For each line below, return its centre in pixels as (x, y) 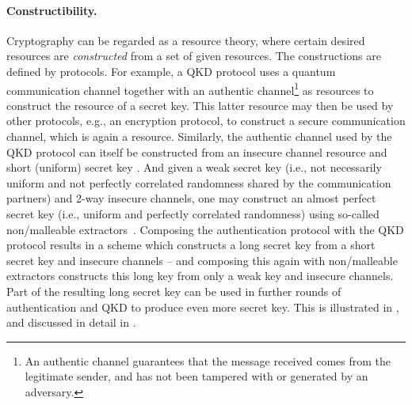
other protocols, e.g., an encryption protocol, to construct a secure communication (206, 121)
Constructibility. (52, 10)
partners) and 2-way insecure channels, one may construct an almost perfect (191, 198)
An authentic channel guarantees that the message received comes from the (208, 360)
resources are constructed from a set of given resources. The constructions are (194, 56)
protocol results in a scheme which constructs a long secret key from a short (191, 245)
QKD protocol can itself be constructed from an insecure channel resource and (197, 151)
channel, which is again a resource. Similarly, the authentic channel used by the (199, 136)
